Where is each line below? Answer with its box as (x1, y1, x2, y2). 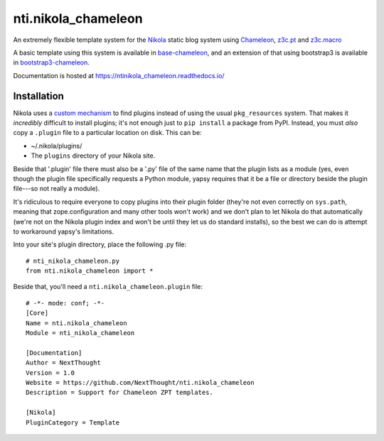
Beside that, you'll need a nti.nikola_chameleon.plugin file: (13, 283, 203, 291)
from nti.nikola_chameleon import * (26, 267, 154, 275)
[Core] (26, 309, 49, 317)
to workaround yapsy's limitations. (13, 227, 114, 236)
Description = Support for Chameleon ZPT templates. (26, 388, 213, 397)
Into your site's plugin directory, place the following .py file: (13, 240, 187, 249)
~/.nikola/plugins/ (31, 141, 82, 150)
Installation (13, 89, 64, 102)
